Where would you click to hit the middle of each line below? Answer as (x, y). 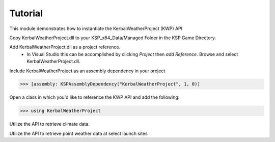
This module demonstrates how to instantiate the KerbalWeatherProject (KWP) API (96, 29)
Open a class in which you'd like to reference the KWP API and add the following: (94, 97)
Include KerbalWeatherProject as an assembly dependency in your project (87, 71)
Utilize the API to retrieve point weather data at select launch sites (78, 133)
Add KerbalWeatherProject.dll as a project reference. (65, 47)
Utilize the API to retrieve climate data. (50, 124)
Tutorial (26, 13)
